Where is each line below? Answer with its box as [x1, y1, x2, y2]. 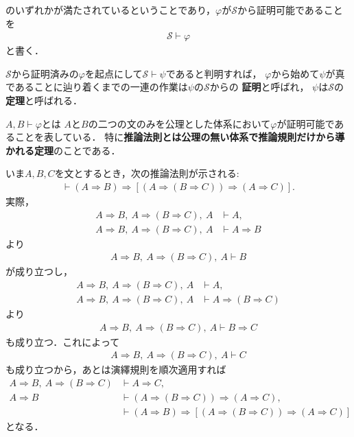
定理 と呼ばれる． [5, 93, 82, 107]
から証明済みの [11, 66, 79, 80]
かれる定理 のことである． [5, 143, 121, 157]
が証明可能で [276, 116, 335, 130]
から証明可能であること [237, 3, 343, 16]
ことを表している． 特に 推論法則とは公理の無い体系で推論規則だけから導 [14, 130, 345, 144]
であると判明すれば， [165, 66, 262, 80]
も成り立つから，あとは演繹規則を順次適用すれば [5, 362, 226, 377]
